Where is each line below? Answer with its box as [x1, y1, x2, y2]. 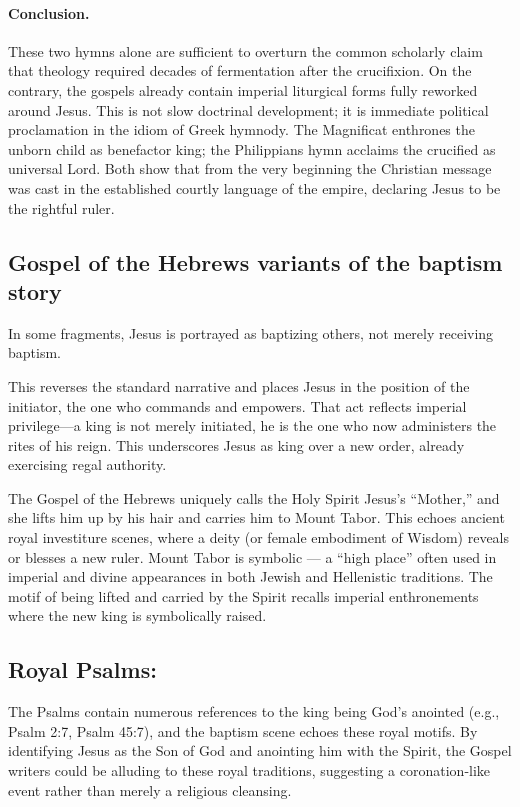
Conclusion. [8, 2, 90, 23]
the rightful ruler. [8, 197, 115, 218]
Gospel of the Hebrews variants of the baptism [8, 246, 503, 277]
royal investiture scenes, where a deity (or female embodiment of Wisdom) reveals [8, 527, 510, 548]
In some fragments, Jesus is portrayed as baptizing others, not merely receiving [8, 322, 494, 343]
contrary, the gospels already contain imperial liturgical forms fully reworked [8, 79, 478, 100]
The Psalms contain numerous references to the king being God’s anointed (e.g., [8, 701, 500, 722]
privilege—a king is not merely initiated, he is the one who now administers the [8, 415, 497, 436]
